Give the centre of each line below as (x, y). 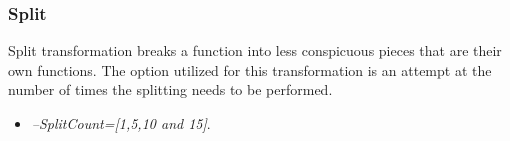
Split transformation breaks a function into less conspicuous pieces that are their (255, 50)
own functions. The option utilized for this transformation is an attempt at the (250, 69)
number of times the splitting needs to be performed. (170, 89)
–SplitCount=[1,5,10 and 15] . (121, 123)
